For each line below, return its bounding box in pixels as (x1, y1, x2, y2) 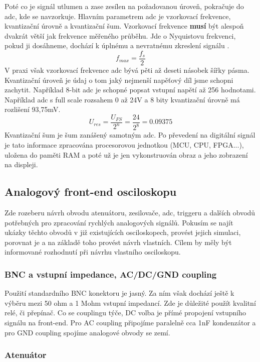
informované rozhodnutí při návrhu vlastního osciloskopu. (5, 247, 181, 257)
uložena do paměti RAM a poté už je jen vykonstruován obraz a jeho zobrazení (5, 149, 248, 160)
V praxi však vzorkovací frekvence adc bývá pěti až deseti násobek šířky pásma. (5, 65, 249, 75)
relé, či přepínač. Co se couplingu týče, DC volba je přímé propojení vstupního (5, 307, 246, 318)
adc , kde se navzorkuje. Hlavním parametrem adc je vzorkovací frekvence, (5, 11, 231, 21)
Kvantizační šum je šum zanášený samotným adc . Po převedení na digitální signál (5, 130, 255, 140)
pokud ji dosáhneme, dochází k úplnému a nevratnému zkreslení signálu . (5, 40, 229, 51)
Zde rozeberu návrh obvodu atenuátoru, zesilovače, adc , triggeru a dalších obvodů (5, 207, 255, 217)
